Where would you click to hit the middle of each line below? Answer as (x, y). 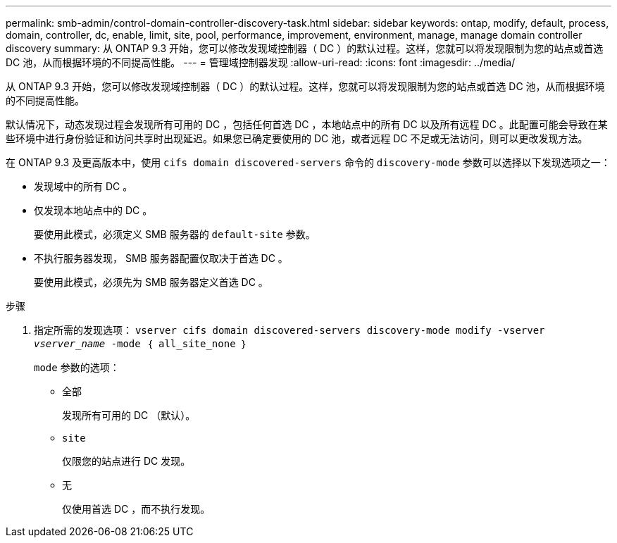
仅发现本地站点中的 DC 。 (93, 210)
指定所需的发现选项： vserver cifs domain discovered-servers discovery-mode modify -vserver (289, 330)
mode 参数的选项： (77, 367)
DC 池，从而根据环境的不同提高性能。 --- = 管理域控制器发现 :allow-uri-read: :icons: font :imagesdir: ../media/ (261, 62)
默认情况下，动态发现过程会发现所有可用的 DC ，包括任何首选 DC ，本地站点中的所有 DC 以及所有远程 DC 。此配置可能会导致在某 (307, 124)
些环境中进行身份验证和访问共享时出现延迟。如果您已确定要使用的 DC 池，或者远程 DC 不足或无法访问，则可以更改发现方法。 (297, 138)
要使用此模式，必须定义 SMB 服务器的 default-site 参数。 (175, 234)
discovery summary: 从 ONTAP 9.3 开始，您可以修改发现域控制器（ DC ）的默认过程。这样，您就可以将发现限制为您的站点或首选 (305, 48)
